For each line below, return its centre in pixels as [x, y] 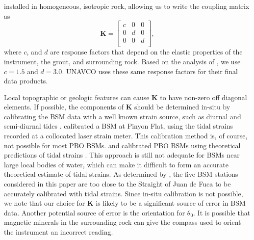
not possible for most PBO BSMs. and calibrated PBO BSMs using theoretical [122, 145]
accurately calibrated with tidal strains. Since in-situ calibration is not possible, [124, 193]
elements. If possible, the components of [64, 107]
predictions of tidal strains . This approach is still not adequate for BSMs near [122, 155]
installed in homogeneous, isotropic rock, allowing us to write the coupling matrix [127, 6]
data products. [26, 81]
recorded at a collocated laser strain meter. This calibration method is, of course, [126, 136]
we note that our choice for [45, 203]
